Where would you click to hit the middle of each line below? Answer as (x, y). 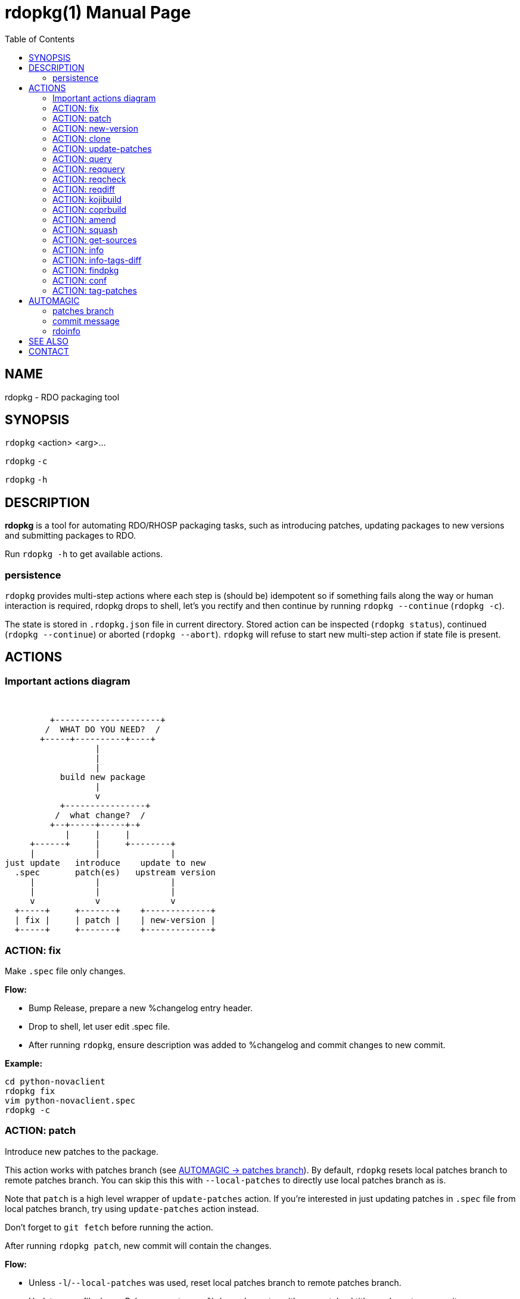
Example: (24, 1063)
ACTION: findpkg (86, 270)
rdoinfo (66, 331)
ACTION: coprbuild (90, 209)
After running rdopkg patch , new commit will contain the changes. (138, 1245)
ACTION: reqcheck (89, 179)
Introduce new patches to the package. (82, 1151)
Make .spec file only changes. (65, 971)
